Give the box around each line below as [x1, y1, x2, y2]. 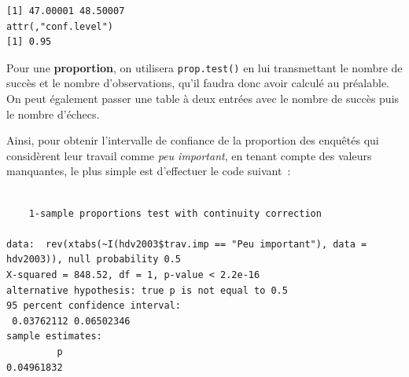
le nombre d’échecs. [6, 105, 100, 122]
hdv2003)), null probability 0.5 [6, 254, 181, 265]
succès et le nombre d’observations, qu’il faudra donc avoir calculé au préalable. [6, 75, 390, 91]
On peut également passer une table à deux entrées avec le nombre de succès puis [6, 90, 400, 107]
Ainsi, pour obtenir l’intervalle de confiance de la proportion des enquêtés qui [6, 132, 379, 148]
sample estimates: [6, 331, 102, 342]
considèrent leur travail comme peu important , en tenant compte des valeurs [6, 147, 372, 163]
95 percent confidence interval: [6, 300, 181, 312]
